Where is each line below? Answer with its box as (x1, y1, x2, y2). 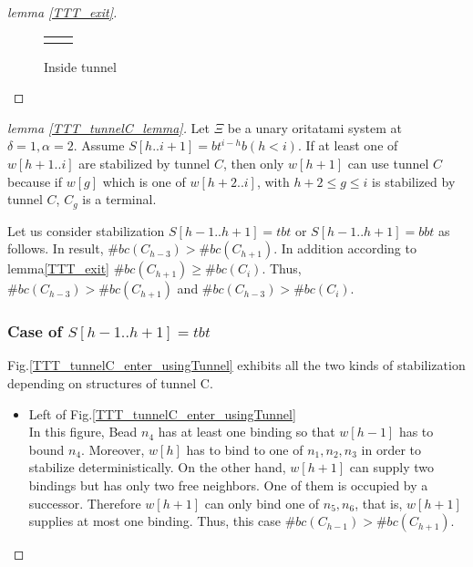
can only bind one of (204, 493, 320, 512)
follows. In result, (7, 239, 104, 258)
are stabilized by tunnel (78, 153, 211, 172)
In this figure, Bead (28, 422, 138, 441)
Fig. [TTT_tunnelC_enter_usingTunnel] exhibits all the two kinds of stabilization (7, 356, 466, 375)
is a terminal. (82, 190, 157, 209)
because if (7, 171, 62, 191)
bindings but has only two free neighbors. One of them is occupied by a (28, 475, 428, 494)
